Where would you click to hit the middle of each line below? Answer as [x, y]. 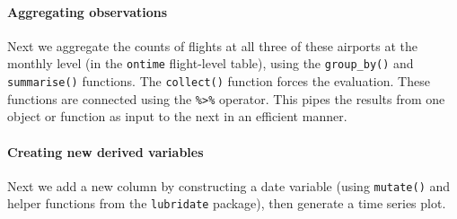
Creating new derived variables [105, 151]
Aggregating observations [88, 11]
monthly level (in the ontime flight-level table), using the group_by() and [211, 63]
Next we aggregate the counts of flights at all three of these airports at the [212, 45]
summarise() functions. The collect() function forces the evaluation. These [219, 81]
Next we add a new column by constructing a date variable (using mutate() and [229, 185]
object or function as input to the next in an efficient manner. [177, 116]
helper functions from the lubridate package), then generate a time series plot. [227, 203]
